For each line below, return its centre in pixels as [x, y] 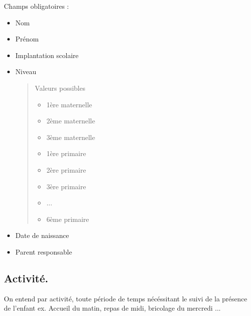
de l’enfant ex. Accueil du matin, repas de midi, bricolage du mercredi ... [112, 308]
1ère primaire [66, 153]
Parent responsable [44, 251]
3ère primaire [66, 186]
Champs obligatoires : [37, 6]
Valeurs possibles [60, 88]
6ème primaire [68, 219]
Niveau [26, 71]
